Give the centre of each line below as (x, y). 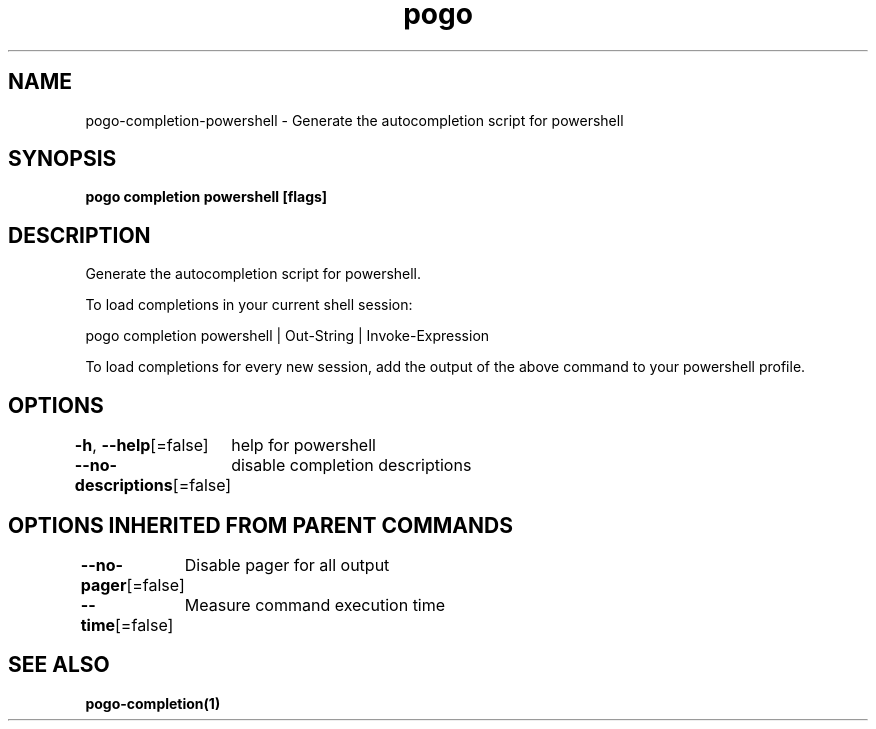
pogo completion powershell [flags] (206, 197)
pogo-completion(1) (153, 703)
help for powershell (303, 445)
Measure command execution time (315, 604)
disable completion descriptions (351, 465)
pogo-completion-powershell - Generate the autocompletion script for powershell (354, 120)
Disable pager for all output (287, 564)
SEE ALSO (59, 665)
